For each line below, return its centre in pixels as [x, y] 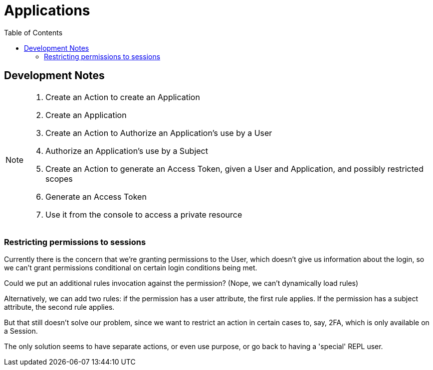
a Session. [21, 331]
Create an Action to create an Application [123, 97]
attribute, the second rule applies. [59, 307]
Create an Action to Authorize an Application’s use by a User [159, 133]
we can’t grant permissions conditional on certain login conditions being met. [131, 268]
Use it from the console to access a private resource [144, 214]
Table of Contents [33, 32]
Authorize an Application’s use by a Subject [127, 151]
